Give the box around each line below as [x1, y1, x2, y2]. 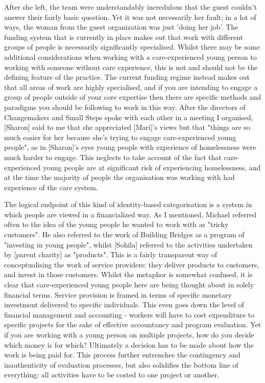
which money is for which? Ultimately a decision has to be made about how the [4, 339, 254, 350]
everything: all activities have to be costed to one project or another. [4, 369, 220, 380]
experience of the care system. [4, 182, 98, 192]
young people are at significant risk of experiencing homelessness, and [43, 162, 261, 172]
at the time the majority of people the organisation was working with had [4, 172, 235, 183]
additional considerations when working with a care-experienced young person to [4, 51, 257, 62]
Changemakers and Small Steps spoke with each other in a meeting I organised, [4, 111, 253, 122]
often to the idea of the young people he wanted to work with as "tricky [4, 219, 229, 230]
